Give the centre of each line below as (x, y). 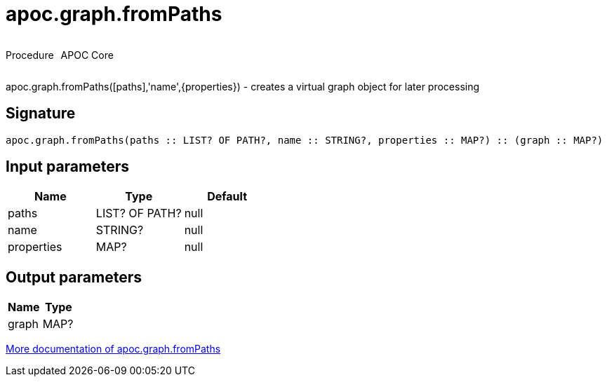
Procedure (30, 55)
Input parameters (68, 167)
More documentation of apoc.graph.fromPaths (113, 349)
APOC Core (87, 55)
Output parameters (74, 277)
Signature (41, 114)
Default (227, 197)
